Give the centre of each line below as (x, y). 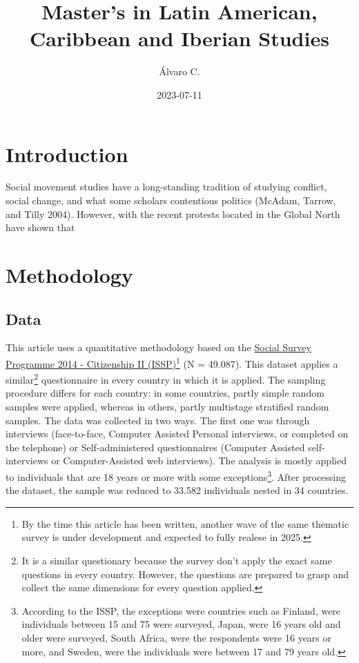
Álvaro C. (179, 71)
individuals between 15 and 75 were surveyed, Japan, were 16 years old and (181, 624)
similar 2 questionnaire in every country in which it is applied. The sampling (166, 378)
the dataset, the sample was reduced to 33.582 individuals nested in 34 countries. (177, 490)
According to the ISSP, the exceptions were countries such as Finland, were (181, 610)
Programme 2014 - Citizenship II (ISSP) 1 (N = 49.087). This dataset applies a (172, 362)
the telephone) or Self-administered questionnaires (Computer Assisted (155, 447)
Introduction (67, 154)
